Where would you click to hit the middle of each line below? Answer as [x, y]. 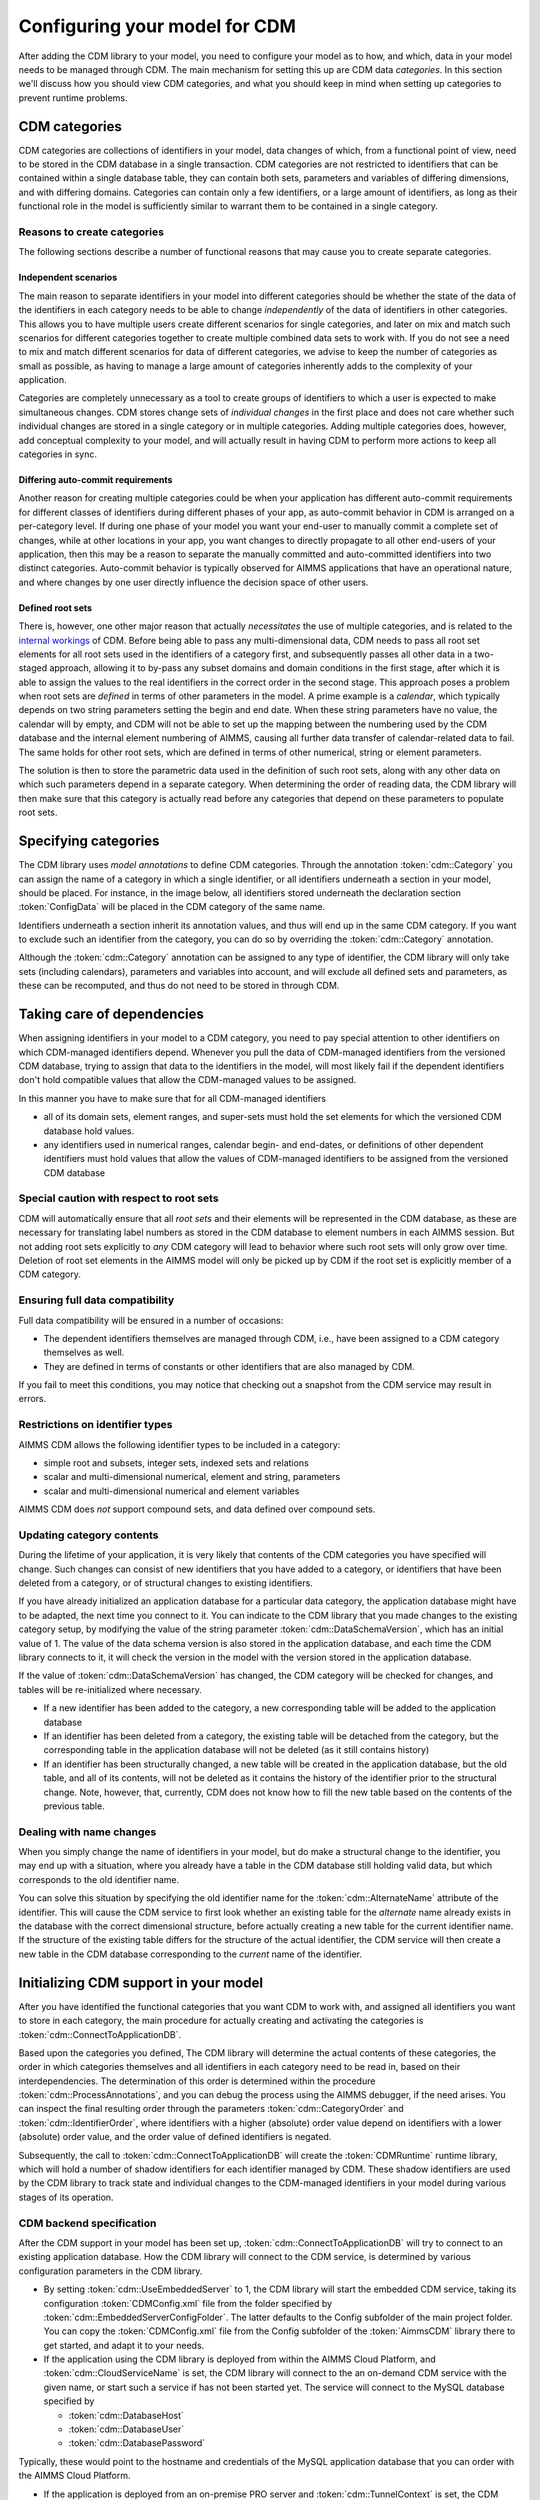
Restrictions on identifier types [95, 1425]
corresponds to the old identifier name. [99, 1879]
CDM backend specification [87, 2223]
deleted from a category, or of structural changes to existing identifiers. [166, 1583]
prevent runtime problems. [73, 97]
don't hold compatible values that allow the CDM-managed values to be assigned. [187, 1080]
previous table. [74, 1806]
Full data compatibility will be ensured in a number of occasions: [151, 1320]
